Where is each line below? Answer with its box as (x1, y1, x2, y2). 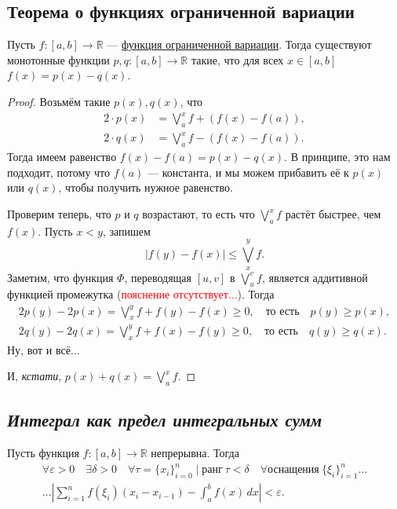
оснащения (268, 464, 319, 476)
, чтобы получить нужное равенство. (58, 179, 233, 196)
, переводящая (124, 269, 192, 285)
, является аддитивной (261, 269, 368, 285)
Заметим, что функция (7, 269, 114, 285)
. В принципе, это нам (284, 148, 391, 165)
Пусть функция (7, 445, 79, 461)
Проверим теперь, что (7, 206, 111, 222)
